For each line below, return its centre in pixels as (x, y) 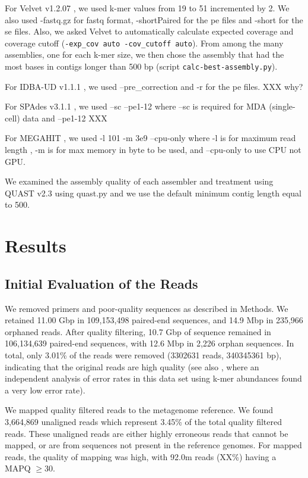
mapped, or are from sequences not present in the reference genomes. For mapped (153, 445)
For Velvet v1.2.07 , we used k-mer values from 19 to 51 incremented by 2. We (147, 8)
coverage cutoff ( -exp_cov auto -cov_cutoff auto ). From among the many (144, 43)
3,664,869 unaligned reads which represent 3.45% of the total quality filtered (143, 421)
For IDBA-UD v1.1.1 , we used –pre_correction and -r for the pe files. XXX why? (154, 86)
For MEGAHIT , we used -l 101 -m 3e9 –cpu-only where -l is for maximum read (150, 138)
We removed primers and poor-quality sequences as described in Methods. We (147, 308)
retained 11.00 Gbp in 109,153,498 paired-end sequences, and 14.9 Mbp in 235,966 (154, 320)
